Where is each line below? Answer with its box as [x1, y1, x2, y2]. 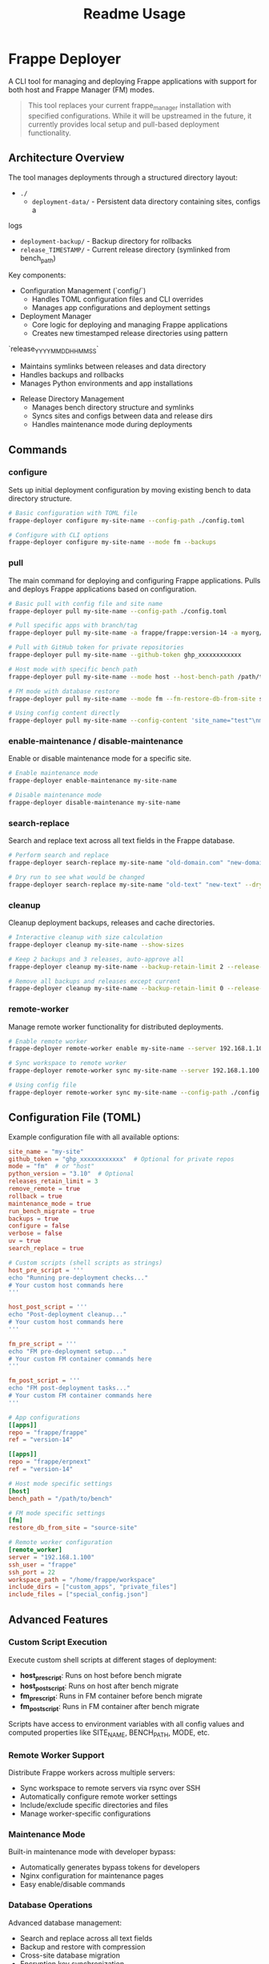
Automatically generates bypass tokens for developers [19, 1862, 200, 1872]
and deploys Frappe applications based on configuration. [8, 584, 197, 594]
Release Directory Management [19, 394, 125, 404]
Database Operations [8, 1900, 94, 1911]
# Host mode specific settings [8, 1479, 113, 1487]
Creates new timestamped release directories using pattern [31, 329, 228, 338]
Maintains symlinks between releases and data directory [19, 361, 207, 371]
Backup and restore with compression [19, 1942, 146, 1951]
